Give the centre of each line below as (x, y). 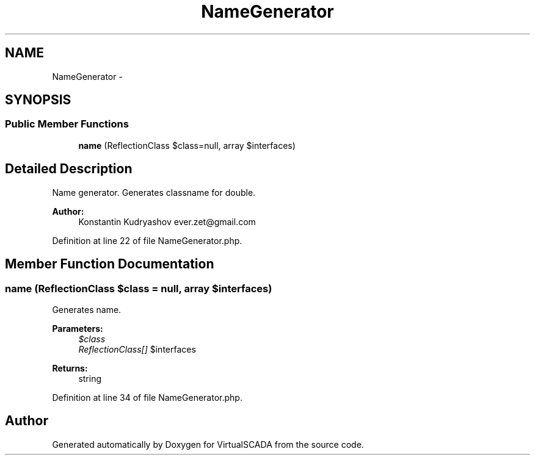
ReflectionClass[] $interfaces (137, 349)
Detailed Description (69, 169)
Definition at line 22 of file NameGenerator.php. (147, 240)
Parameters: (78, 328)
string (90, 378)
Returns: (70, 368)
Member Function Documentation (110, 264)
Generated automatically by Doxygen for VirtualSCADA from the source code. (208, 444)
